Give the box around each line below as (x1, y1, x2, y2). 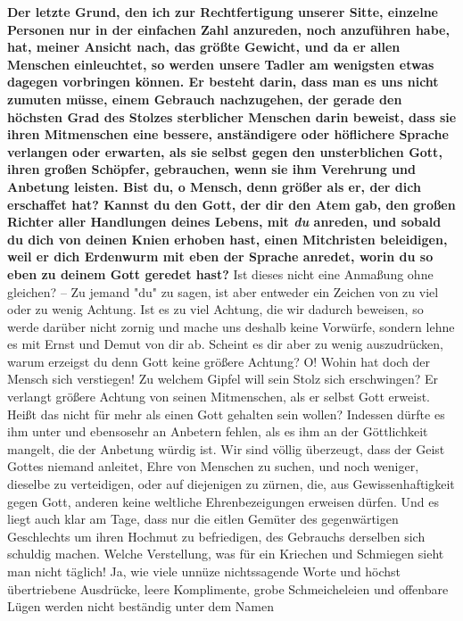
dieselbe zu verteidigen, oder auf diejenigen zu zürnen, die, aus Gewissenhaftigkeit (7, 475, 455, 493)
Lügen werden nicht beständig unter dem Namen (7, 597, 275, 616)
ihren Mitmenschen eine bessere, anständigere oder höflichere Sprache (7, 125, 449, 144)
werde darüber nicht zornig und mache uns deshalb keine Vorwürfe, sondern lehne (7, 317, 455, 335)
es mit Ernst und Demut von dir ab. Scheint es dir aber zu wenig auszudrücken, (7, 335, 443, 353)
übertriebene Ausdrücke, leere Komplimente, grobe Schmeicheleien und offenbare (7, 579, 449, 598)
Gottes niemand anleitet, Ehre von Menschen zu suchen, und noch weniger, (7, 457, 419, 476)
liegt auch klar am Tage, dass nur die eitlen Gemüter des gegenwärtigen (7, 509, 399, 528)
